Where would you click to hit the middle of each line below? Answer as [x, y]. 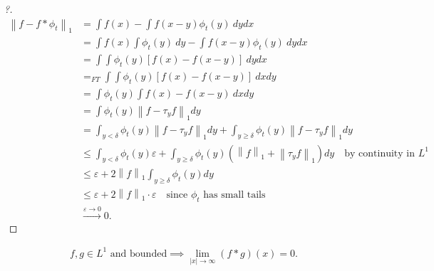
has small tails [234, 195]
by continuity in [380, 153]
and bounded [139, 254]
